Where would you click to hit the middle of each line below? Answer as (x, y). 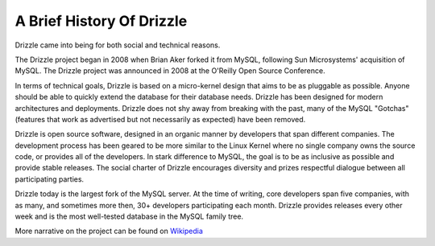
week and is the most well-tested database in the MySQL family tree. (129, 216)
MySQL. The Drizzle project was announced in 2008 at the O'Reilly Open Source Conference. (170, 71)
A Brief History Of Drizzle (101, 21)
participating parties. (50, 179)
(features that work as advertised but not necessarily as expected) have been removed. (160, 119)
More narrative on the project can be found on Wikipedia (109, 231)
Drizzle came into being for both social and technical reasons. (118, 45)
